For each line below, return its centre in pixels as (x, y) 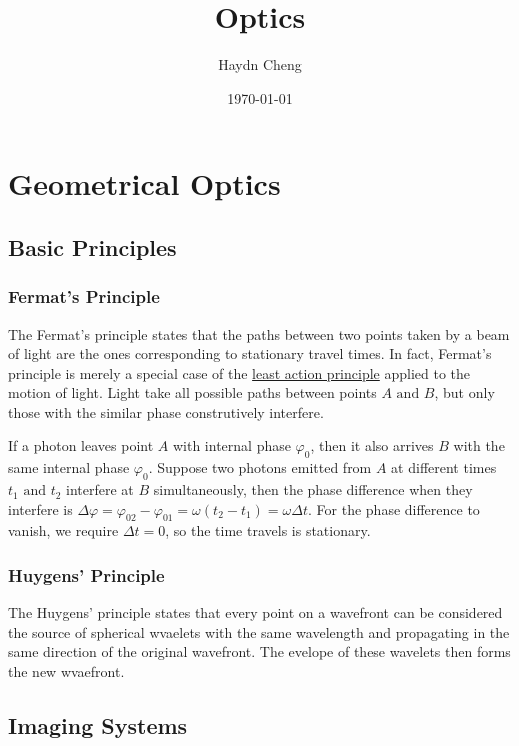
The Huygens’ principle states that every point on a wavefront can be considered (255, 612)
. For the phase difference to (394, 508)
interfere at (100, 489)
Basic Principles (92, 246)
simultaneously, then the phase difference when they (313, 489)
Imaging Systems (98, 725)
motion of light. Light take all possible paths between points (192, 392)
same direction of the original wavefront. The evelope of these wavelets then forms (259, 651)
